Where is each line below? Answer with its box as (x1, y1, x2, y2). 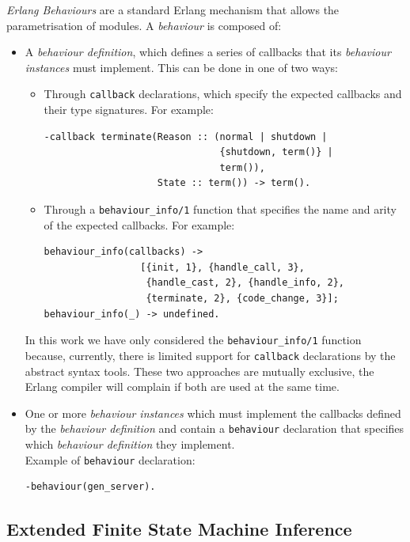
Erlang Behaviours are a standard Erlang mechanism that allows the (6, 2, 340, 17)
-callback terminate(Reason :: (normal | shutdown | (44, 131, 328, 142)
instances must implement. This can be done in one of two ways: (25, 59, 338, 75)
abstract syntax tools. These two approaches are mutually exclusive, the (25, 362, 374, 379)
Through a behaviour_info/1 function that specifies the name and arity (44, 201, 397, 217)
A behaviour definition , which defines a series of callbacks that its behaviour (25, 44, 391, 60)
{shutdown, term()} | (219, 146, 333, 158)
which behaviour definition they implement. (25, 435, 235, 452)
